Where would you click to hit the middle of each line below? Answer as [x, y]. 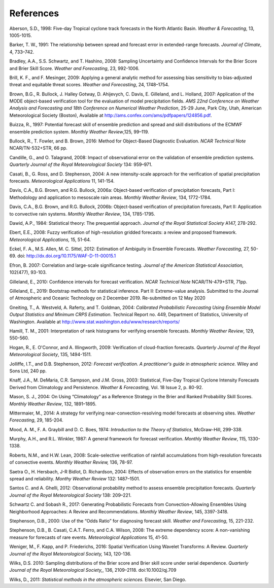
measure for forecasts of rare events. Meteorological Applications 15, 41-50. [89, 537]
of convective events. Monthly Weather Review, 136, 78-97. [71, 462]
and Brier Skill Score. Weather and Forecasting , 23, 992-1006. [74, 68]
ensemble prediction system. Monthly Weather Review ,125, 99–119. [79, 131]
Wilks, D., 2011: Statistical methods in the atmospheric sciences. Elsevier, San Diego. [98, 579]
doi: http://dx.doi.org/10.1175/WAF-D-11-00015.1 [66, 256]
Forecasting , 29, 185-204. [36, 420]
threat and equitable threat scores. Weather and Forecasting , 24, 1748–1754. [89, 85]
